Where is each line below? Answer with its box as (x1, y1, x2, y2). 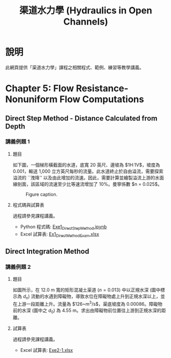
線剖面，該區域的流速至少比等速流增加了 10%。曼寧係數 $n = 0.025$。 (12, 181, 162, 187)
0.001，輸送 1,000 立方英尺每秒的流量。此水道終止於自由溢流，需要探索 (12, 168, 164, 174)
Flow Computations (59, 93, 144, 105)
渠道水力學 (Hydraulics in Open (19, 5, 153, 16)
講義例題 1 (5, 138, 30, 145)
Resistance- (76, 83, 129, 94)
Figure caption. (25, 191, 58, 197)
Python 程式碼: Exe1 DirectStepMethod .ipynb (20, 224, 107, 231)
